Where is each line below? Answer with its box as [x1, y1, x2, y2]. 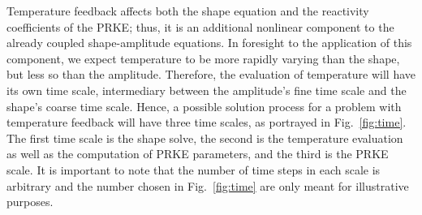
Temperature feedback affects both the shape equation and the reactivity [6, 2, 369, 19]
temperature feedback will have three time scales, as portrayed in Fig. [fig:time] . [6, 114, 407, 131]
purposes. [6, 193, 54, 210]
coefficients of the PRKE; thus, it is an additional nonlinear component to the [6, 18, 394, 35]
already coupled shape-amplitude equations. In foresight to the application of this [6, 34, 412, 51]
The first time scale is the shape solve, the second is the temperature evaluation [6, 129, 403, 146]
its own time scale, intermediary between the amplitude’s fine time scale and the [6, 81, 407, 98]
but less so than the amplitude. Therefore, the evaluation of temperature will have [6, 66, 416, 83]
